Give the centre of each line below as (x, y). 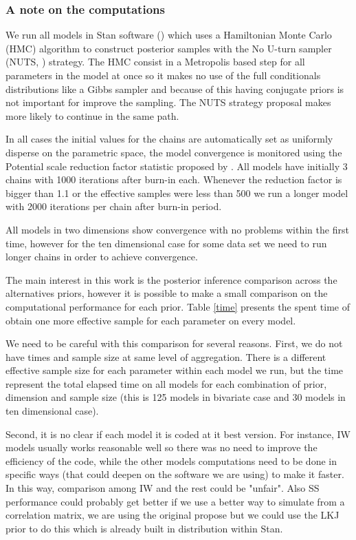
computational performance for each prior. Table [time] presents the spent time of (178, 306)
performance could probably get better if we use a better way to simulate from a (175, 501)
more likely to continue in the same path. (92, 115)
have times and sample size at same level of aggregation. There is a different (166, 356)
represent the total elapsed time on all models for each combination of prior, (166, 383)
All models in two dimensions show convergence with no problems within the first (177, 229)
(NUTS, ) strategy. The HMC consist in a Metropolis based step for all (155, 62)
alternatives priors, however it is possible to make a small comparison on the (167, 293)
